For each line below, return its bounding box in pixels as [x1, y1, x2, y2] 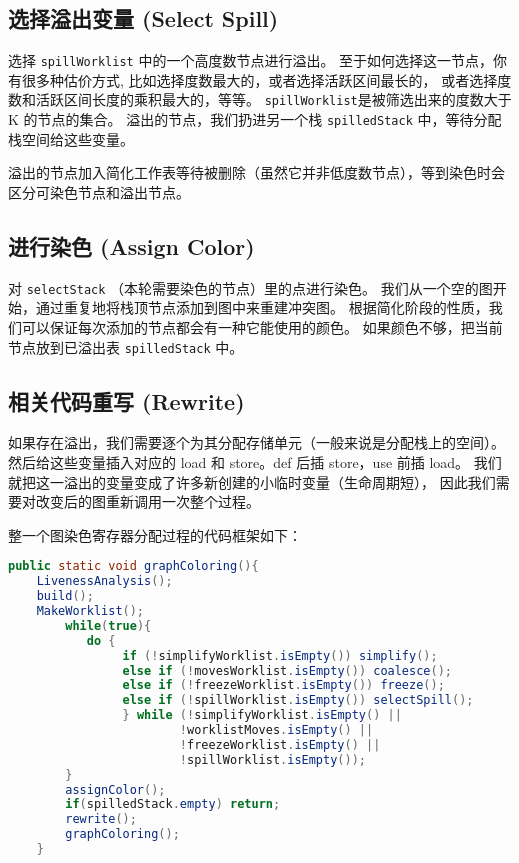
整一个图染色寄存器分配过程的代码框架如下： [8, 524, 302, 545]
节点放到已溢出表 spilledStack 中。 [8, 336, 244, 357]
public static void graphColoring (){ [8, 559, 259, 574]
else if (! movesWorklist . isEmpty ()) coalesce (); [122, 663, 452, 678]
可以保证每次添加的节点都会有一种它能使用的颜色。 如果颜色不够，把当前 [21, 317, 503, 337]
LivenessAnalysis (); [36, 574, 173, 589]
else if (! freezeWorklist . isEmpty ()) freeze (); [122, 678, 445, 693]
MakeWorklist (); [36, 604, 145, 619]
